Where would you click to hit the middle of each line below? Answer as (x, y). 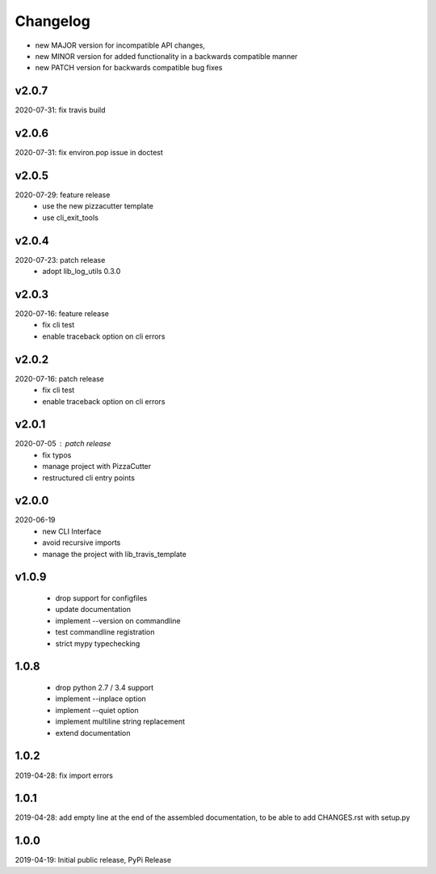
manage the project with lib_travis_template (115, 554)
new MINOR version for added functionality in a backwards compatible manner (166, 56)
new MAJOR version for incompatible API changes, (120, 45)
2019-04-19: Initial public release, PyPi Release (93, 860)
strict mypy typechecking (98, 644)
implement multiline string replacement (120, 722)
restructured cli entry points (88, 478)
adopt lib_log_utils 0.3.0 (82, 272)
